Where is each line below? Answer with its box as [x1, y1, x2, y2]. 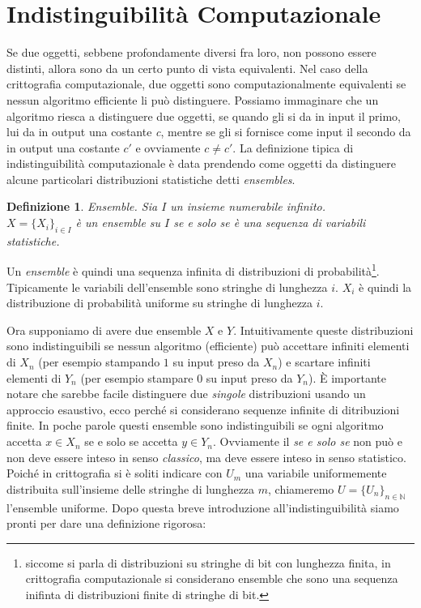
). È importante [308, 369, 386, 386]
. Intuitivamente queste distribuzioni [233, 321, 414, 338]
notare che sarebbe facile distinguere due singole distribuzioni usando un [6, 385, 366, 402]
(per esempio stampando [38, 353, 160, 370]
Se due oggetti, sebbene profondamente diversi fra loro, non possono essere [6, 44, 376, 61]
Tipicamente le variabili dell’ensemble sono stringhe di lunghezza [6, 278, 328, 295]
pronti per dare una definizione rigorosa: [6, 515, 206, 532]
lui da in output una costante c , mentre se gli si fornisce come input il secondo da [6, 123, 411, 140]
